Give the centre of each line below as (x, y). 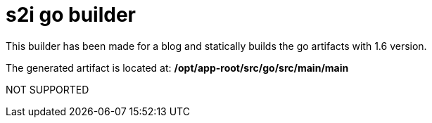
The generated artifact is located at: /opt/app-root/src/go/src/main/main (177, 67)
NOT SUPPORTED (47, 89)
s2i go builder (71, 15)
